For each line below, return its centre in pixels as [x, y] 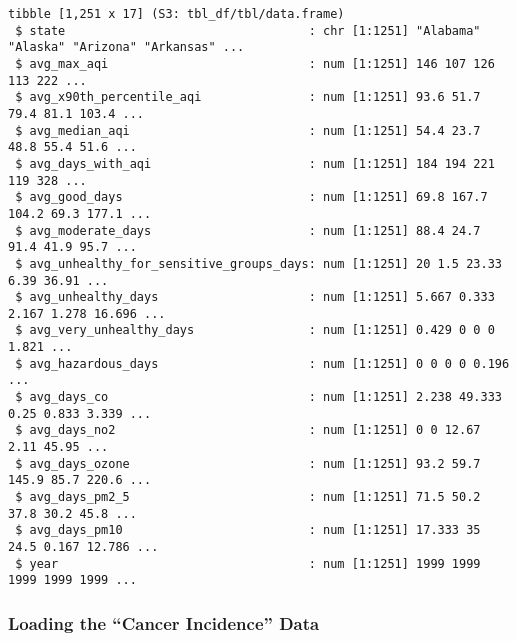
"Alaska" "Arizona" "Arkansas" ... [126, 47]
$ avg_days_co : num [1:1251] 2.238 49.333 [258, 397]
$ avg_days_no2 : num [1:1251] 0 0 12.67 [248, 430]
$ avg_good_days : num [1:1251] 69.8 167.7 [251, 197]
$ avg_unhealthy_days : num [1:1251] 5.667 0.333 [255, 297]
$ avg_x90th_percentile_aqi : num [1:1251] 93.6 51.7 [248, 97]
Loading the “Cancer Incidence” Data [164, 622]
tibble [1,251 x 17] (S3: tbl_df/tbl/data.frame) [176, 14]
